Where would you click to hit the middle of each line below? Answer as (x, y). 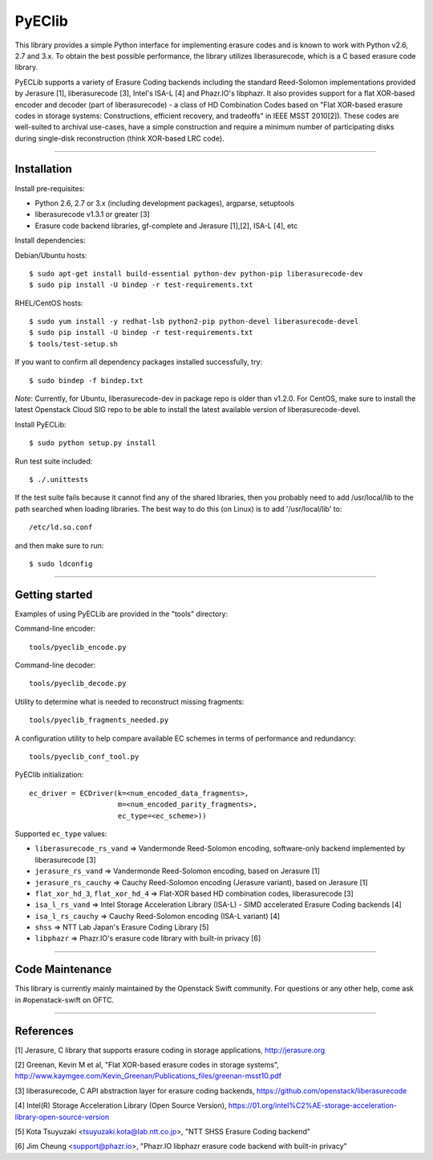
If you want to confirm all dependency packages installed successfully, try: (139, 362)
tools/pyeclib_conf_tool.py (84, 756)
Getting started (54, 594)
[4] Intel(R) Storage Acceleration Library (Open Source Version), (121, 1105)
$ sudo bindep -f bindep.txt (86, 380)
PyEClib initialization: (49, 774)
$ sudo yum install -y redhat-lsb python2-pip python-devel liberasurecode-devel (194, 322)
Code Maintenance (63, 969)
